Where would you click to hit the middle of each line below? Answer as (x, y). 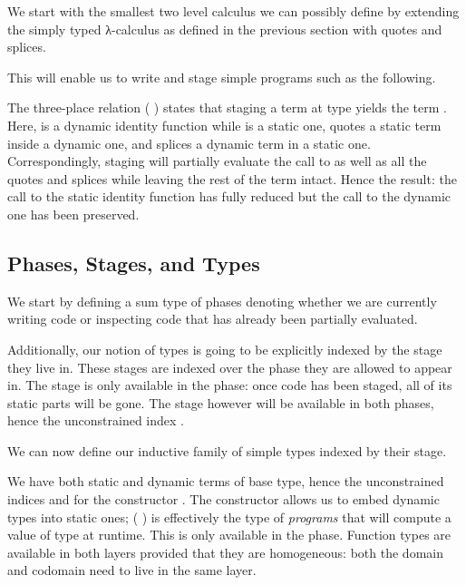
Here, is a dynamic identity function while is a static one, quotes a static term (224, 125)
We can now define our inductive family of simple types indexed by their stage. (227, 450)
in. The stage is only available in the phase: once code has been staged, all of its (230, 385)
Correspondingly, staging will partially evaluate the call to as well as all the (217, 161)
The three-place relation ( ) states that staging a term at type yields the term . (227, 107)
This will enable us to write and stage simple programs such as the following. (222, 77)
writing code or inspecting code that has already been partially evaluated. (213, 319)
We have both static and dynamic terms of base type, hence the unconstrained (226, 481)
